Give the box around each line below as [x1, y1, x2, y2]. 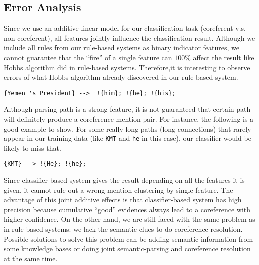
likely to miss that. [4, 142, 61, 153]
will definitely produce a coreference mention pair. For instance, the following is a [4, 114, 254, 124]
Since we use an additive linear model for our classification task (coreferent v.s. [4, 23, 246, 33]
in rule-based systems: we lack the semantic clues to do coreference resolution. [4, 224, 243, 234]
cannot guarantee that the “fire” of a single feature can [4, 52, 172, 62]
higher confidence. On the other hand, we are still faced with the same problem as [4, 214, 255, 224]
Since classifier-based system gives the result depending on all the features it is [4, 175, 245, 185]
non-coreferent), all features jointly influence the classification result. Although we [4, 32, 255, 43]
